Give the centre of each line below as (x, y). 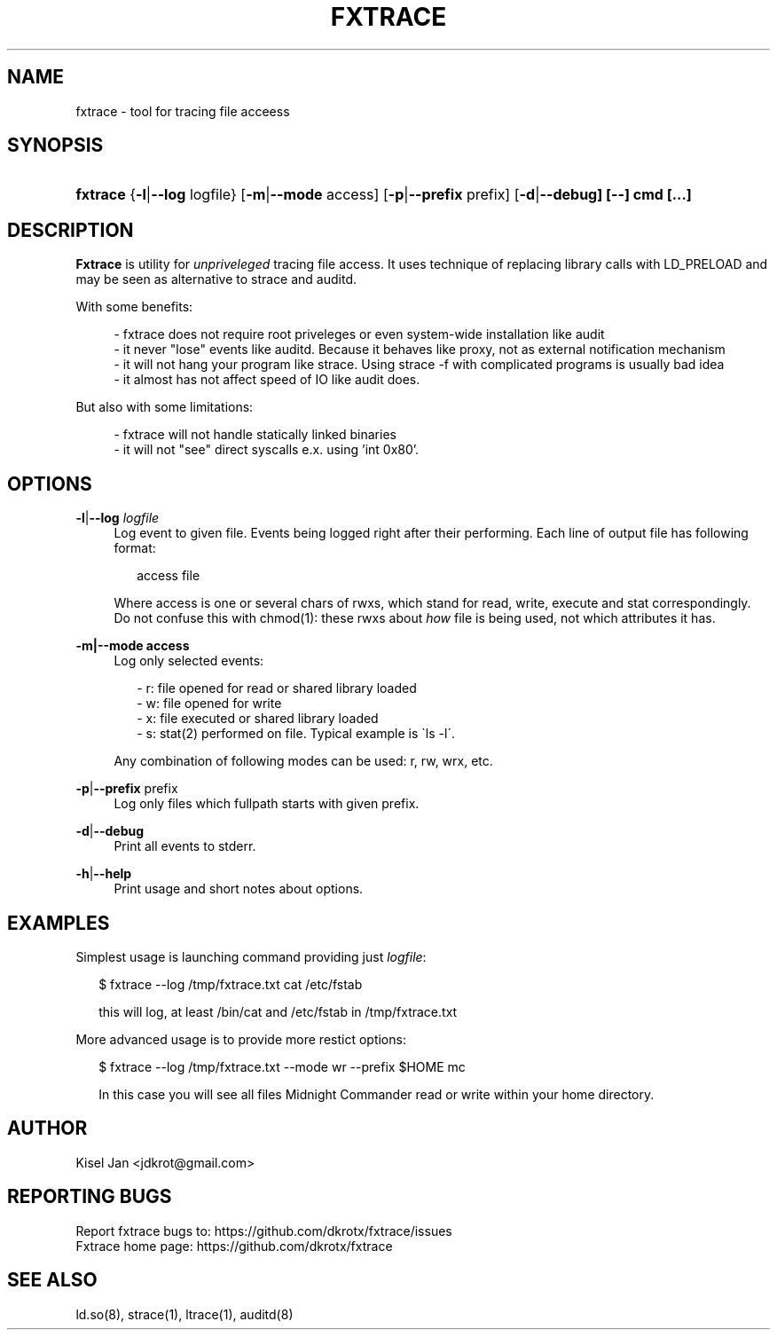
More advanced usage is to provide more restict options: (241, 1039)
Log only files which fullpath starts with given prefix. (267, 804)
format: (135, 548)
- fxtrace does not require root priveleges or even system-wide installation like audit (359, 334)
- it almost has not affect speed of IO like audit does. (267, 380)
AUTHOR (47, 1129)
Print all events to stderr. (185, 846)
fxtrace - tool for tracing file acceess (183, 111)
